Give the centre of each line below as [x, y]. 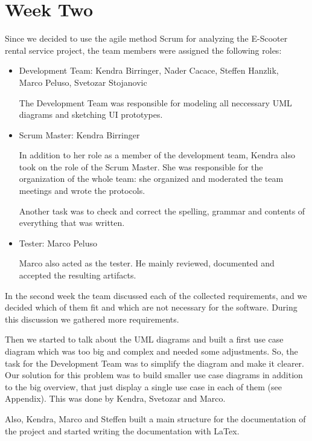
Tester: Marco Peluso [58, 243]
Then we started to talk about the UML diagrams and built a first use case [144, 339]
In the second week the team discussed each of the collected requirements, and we [156, 295]
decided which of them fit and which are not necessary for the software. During [151, 307]
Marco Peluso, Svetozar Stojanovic [83, 82]
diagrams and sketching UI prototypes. [91, 114]
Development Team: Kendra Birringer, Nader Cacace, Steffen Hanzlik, [149, 70]
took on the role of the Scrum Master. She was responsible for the [141, 166]
